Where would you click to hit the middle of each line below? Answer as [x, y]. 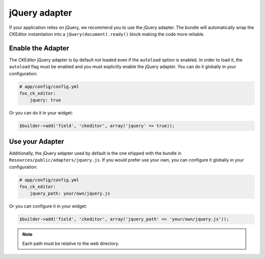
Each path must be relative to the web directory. [71, 243]
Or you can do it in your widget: [41, 113]
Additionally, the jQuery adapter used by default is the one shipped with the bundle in [95, 153]
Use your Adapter [37, 141]
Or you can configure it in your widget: [48, 206]
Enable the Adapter [39, 48]
